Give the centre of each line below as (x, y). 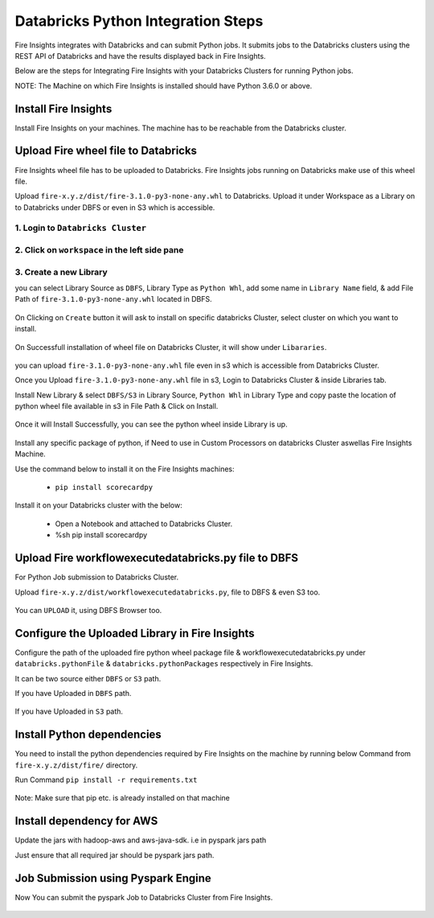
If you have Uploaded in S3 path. (69, 711)
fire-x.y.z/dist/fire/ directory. (76, 765)
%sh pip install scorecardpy (101, 535)
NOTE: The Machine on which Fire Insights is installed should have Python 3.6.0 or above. (164, 85)
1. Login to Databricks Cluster (81, 228)
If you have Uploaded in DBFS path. (73, 693)
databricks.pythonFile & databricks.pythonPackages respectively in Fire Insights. (164, 664)
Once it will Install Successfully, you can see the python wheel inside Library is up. (151, 424)
